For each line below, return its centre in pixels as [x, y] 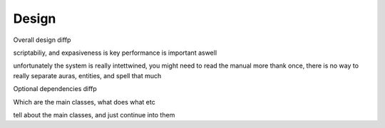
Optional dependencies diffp [55, 89]
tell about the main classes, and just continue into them [94, 114]
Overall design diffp [42, 40]
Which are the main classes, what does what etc [84, 102]
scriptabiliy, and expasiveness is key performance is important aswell [115, 53]
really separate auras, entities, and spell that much [87, 75]
